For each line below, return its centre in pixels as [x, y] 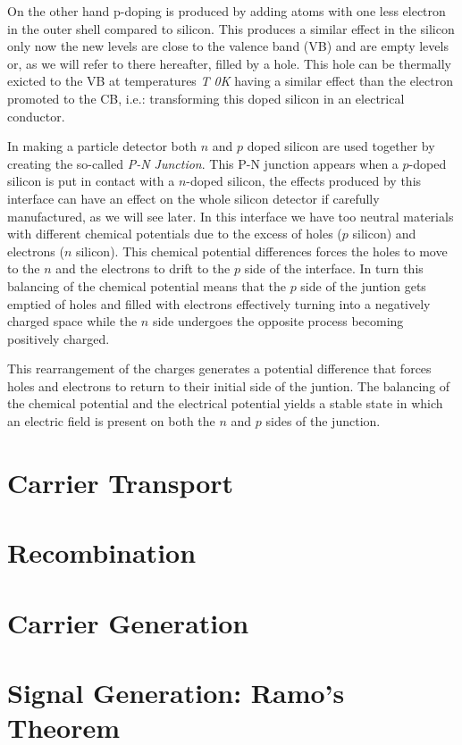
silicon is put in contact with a [91, 181]
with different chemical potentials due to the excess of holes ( [175, 234]
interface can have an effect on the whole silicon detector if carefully [193, 198]
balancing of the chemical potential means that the [147, 285]
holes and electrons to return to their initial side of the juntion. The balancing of [229, 385]
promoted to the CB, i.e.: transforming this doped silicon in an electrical [206, 98]
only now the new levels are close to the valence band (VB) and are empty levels [228, 46]
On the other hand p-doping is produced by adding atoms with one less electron [227, 11]
